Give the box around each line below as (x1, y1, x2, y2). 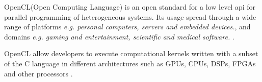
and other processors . (4, 68, 73, 78)
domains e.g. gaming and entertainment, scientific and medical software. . (4, 31, 234, 42)
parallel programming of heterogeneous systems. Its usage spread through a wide (4, 11, 256, 22)
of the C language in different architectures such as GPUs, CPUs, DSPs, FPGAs (4, 58, 256, 68)
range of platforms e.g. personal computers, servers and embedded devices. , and (4, 21, 251, 32)
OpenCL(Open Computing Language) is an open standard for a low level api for (4, 2, 256, 12)
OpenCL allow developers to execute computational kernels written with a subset (4, 48, 258, 59)
